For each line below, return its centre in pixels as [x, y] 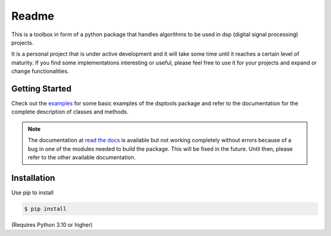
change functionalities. [40, 71]
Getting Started [41, 89]
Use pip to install [32, 192]
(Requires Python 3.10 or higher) [52, 224]
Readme [33, 16]
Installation [33, 178]
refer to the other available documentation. [82, 157]
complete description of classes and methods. [70, 112]
